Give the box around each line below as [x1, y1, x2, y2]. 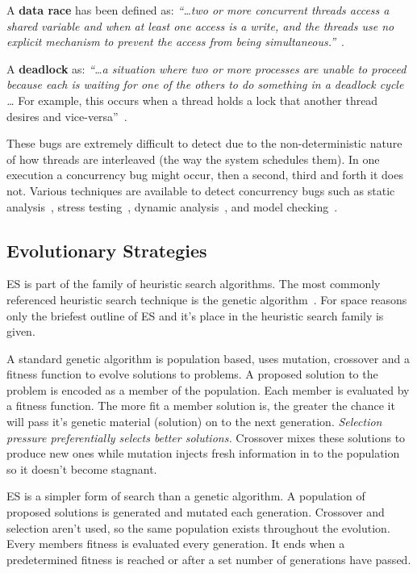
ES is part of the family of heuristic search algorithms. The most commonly [6, 275, 381, 292]
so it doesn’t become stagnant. [6, 460, 157, 477]
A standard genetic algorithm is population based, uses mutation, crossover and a [6, 349, 411, 366]
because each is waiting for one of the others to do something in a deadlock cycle [6, 76, 404, 93]
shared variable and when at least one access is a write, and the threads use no [6, 17, 394, 34]
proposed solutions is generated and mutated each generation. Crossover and [6, 504, 385, 521]
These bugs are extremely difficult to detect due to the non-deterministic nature [6, 135, 402, 152]
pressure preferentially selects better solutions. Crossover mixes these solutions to [6, 429, 406, 445]
